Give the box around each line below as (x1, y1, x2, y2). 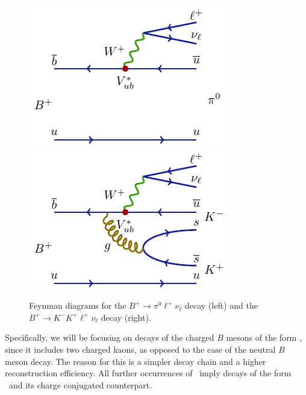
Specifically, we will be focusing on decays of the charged (5, 331, 214, 344)
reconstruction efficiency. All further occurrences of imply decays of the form (5, 367, 292, 379)
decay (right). (101, 311, 151, 323)
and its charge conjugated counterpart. (8, 378, 152, 391)
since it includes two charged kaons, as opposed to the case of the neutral (5, 343, 276, 355)
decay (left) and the (184, 299, 258, 312)
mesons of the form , (226, 331, 302, 344)
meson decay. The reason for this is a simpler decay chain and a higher (5, 355, 266, 367)
